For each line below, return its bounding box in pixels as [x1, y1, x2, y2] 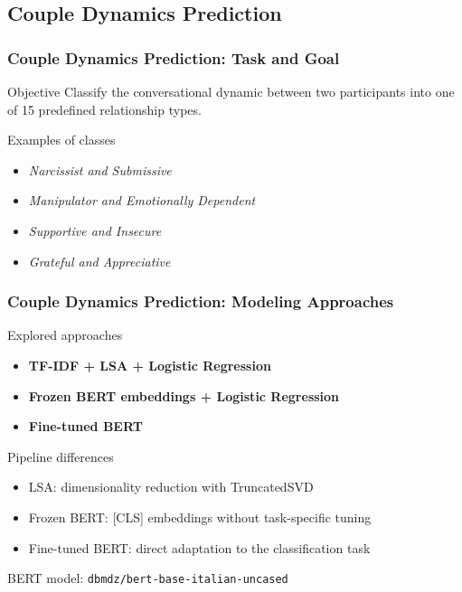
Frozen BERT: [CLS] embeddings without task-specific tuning [28, 507, 372, 526]
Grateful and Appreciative [28, 251, 171, 270]
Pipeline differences [7, 446, 114, 465]
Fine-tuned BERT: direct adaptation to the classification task [28, 538, 371, 557]
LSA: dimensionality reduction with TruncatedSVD [28, 477, 314, 496]
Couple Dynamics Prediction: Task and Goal [7, 46, 340, 69]
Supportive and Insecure [28, 221, 162, 240]
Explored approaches [7, 325, 123, 344]
